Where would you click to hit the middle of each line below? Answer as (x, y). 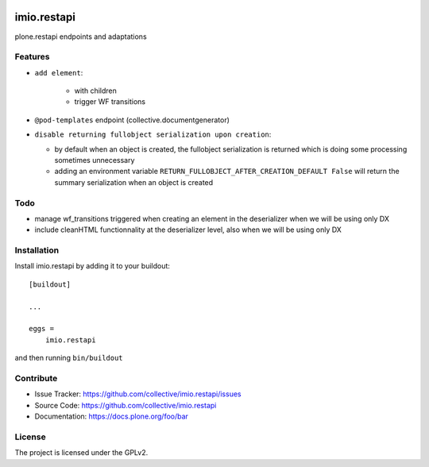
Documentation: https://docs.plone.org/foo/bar (111, 416)
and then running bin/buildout (69, 358)
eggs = (42, 329)
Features (32, 57)
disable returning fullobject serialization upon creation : (153, 134)
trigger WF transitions (110, 102)
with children (95, 91)
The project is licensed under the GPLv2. (81, 453)
